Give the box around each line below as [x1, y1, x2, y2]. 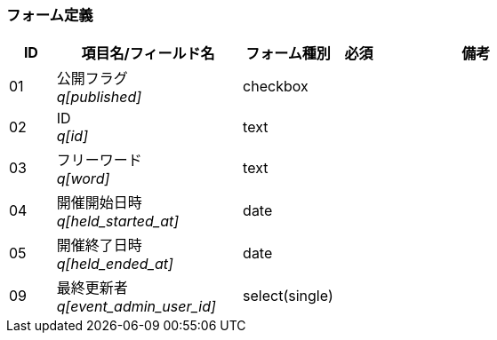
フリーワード [56, 151, 142, 170]
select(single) [243, 287, 333, 305]
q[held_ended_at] [56, 255, 173, 273]
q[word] [56, 170, 110, 188]
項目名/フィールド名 [81, 44, 215, 63]
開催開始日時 [56, 194, 142, 212]
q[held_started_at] [56, 212, 180, 231]
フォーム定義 [6, 6, 93, 24]
